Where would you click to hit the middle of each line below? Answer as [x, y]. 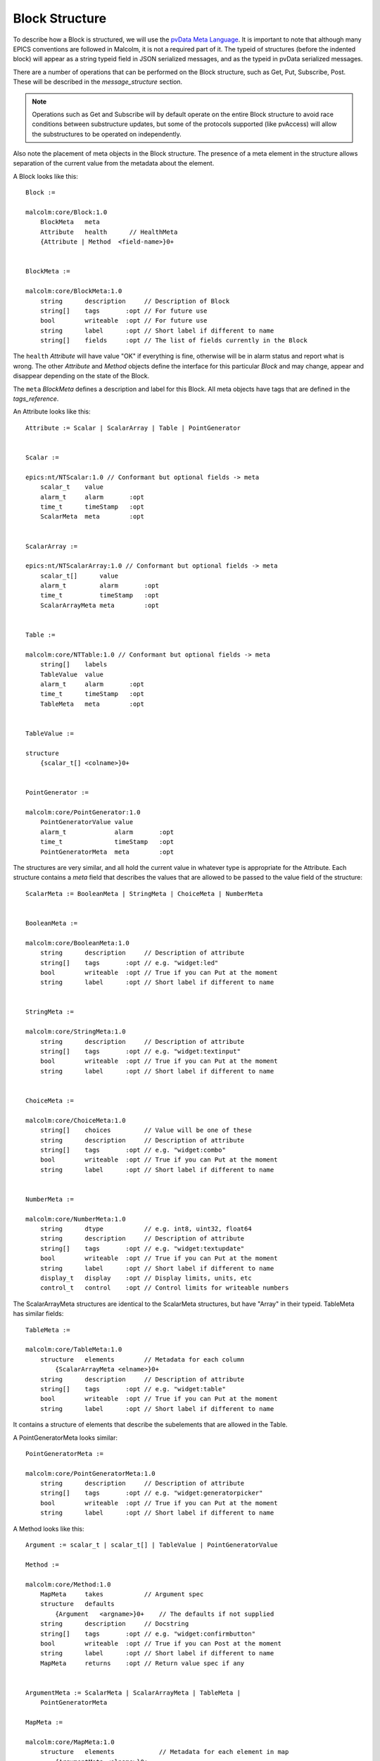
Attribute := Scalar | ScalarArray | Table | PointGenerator [133, 428]
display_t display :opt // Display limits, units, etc [146, 1278]
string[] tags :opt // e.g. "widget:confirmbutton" [148, 1634]
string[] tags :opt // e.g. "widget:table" [133, 1389]
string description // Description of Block [135, 301]
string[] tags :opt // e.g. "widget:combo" [133, 1150]
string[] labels [74, 665]
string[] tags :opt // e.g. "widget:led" [129, 963]
